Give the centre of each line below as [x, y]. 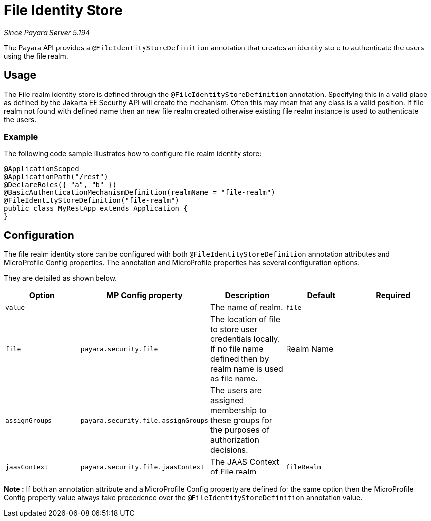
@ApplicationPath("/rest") [56, 177]
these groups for [241, 420]
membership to [239, 410]
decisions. [229, 450]
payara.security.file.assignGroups [144, 420]
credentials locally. [245, 339]
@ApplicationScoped [42, 169]
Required [393, 296]
